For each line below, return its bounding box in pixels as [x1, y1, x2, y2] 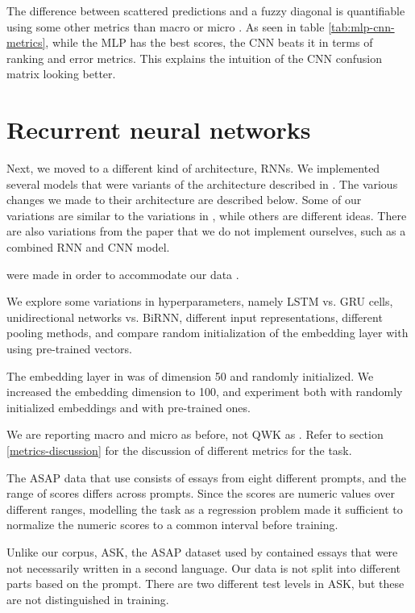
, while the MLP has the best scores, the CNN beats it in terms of [45, 34, 373, 51]
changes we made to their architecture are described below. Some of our [6, 191, 362, 208]
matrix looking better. [6, 65, 116, 82]
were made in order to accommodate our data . [6, 265, 239, 282]
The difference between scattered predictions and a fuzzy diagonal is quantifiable [6, 2, 405, 19]
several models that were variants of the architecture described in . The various [6, 175, 398, 192]
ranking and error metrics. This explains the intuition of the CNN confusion [6, 49, 383, 66]
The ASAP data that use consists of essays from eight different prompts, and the [6, 469, 406, 486]
